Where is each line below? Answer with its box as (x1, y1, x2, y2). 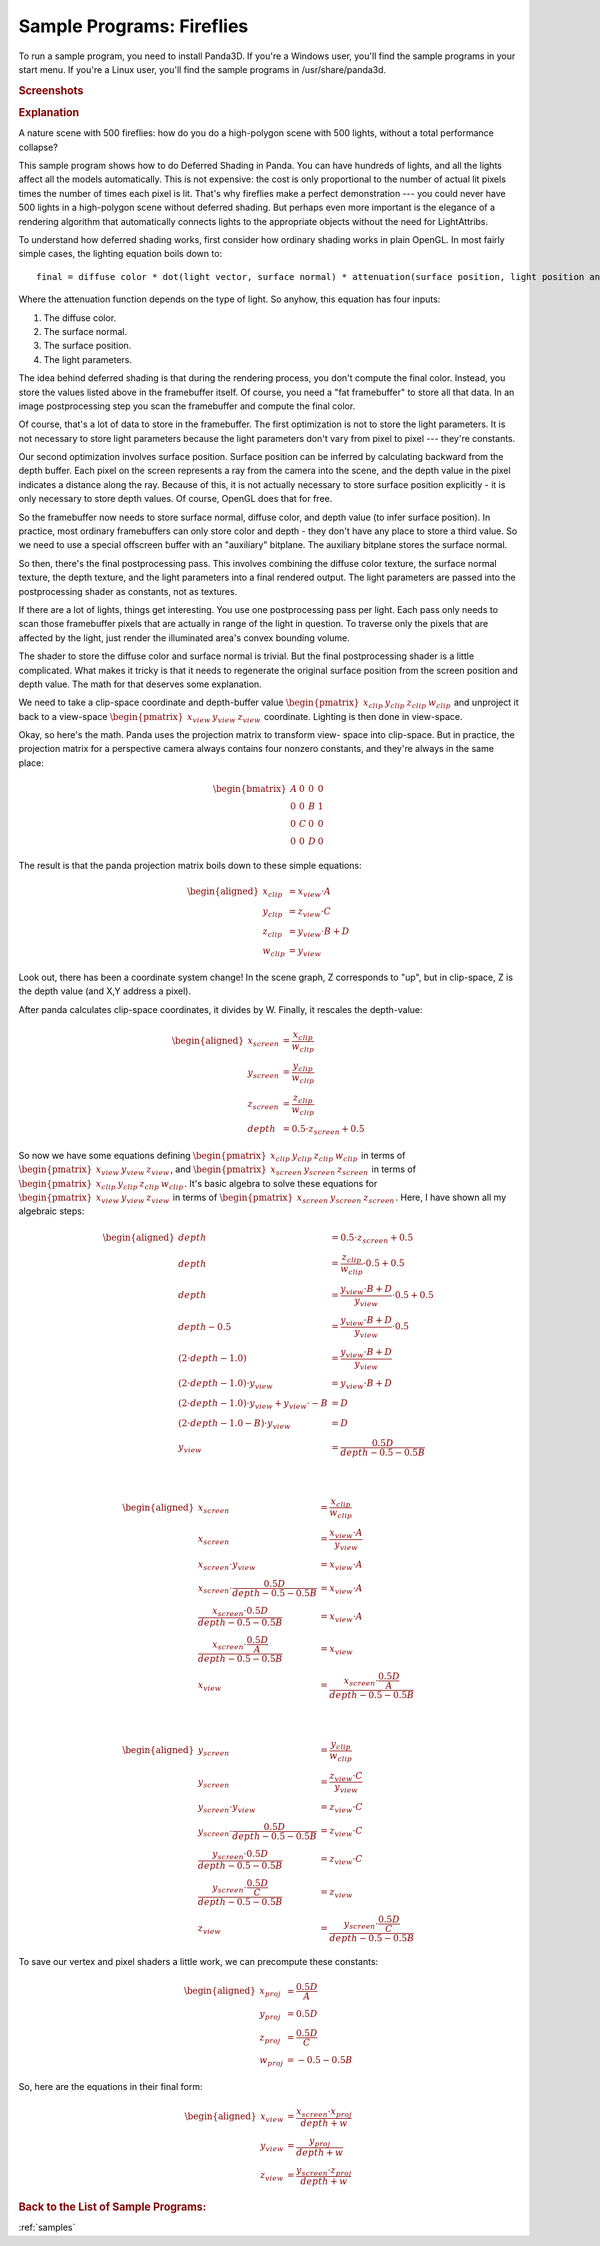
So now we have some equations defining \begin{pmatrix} (18, 1149, 267, 1161)
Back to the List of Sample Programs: (18, 2200, 207, 2214)
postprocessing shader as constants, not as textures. (18, 585, 238, 597)
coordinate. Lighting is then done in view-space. (263, 710, 464, 722)
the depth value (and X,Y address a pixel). (18, 985, 192, 997)
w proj (259, 2055, 284, 2069)
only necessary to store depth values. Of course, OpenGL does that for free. (18, 493, 333, 505)
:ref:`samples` (18, 2221, 76, 2234)
